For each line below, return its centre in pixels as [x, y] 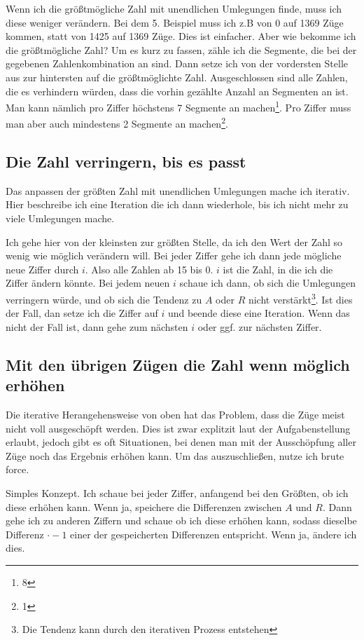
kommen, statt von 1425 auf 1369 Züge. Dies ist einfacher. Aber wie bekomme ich [181, 36]
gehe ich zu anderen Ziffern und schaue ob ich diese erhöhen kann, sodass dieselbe [181, 520]
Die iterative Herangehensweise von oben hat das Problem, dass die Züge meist [175, 415]
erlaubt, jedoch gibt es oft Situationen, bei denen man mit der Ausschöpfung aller [181, 442]
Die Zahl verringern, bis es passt [126, 162]
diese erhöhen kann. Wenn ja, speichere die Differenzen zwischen [144, 506]
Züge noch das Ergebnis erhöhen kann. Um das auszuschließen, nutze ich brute [175, 455]
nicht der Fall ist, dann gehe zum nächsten [97, 326]
